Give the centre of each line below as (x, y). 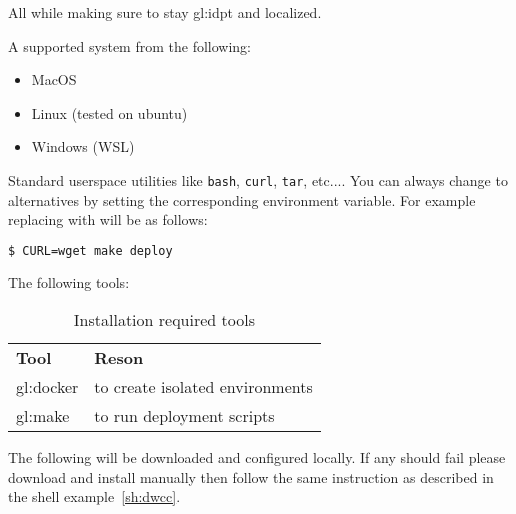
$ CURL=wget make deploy (90, 250)
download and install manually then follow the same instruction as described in (251, 476)
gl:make (43, 416)
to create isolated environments (203, 387)
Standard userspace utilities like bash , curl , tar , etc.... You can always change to (258, 179)
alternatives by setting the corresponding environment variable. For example (242, 199)
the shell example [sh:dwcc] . (94, 496)
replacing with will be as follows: (108, 219)
